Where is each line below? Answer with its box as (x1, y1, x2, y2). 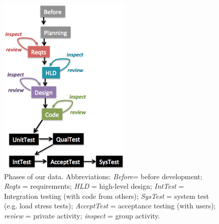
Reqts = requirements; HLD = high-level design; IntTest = (4, 181, 184, 191)
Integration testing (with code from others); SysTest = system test (4, 190, 209, 201)
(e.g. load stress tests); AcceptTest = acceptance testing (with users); (4, 200, 216, 211)
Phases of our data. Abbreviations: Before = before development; (4, 171, 202, 181)
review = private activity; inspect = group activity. (4, 210, 160, 220)
